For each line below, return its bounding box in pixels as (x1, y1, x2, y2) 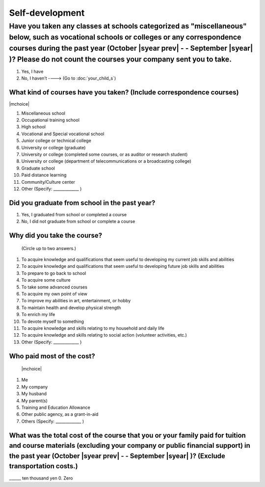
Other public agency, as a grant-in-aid (21, 411, 99, 417)
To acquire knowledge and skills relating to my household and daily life (21, 325, 164, 331)
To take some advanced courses (21, 284, 88, 290)
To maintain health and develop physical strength (21, 305, 121, 311)
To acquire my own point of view (21, 290, 88, 297)
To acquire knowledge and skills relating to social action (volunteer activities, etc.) (21, 332, 187, 338)
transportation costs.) (9, 462, 78, 470)
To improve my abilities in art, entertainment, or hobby (21, 298, 131, 304)
